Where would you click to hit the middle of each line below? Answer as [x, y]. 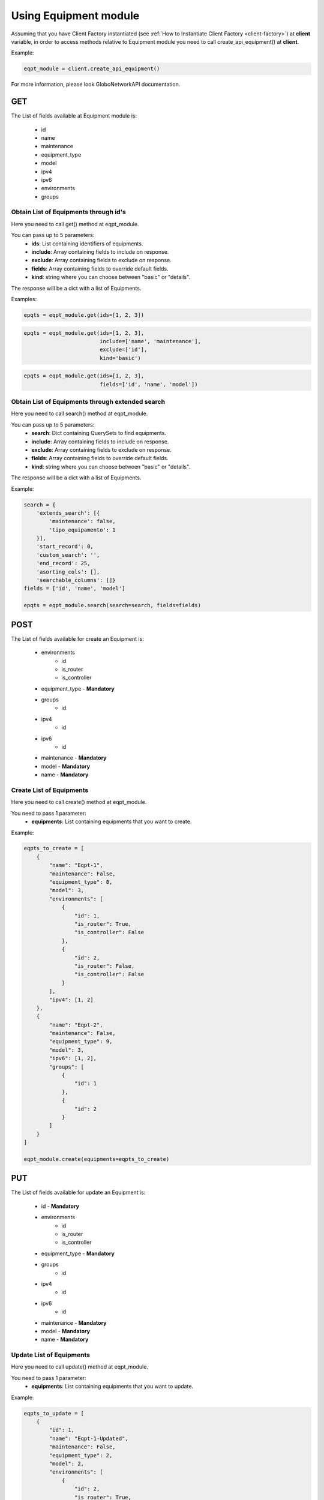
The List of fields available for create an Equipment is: [77, 638]
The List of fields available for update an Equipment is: [78, 1192]
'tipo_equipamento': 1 [82, 530]
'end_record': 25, [63, 563]
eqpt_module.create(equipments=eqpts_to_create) [97, 1159]
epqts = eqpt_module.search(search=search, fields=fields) [112, 605]
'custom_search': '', [68, 555]
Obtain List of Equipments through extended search [88, 402]
